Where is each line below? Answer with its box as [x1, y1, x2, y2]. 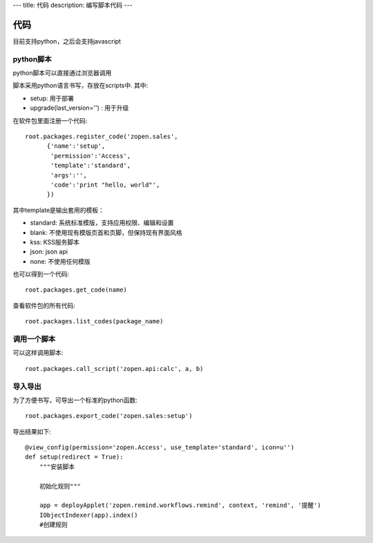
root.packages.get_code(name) [25, 286, 128, 294]
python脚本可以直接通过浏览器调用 [12, 69, 112, 77]
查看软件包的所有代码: [12, 301, 76, 309]
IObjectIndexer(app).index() [39, 511, 138, 519]
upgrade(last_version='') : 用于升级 [30, 104, 129, 112]
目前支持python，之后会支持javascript [12, 37, 121, 45]
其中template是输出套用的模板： [12, 206, 105, 214]
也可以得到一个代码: [12, 270, 70, 278]
